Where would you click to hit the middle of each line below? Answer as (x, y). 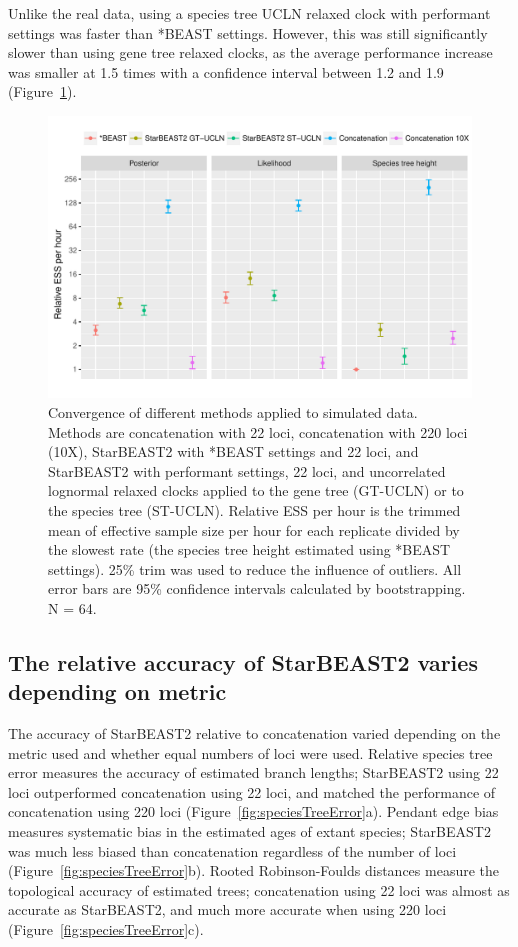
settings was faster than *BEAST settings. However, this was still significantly (248, 32)
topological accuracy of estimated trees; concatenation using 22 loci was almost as (259, 889)
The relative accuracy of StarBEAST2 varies (243, 661)
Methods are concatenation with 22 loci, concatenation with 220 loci (258, 431)
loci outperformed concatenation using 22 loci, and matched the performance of (252, 791)
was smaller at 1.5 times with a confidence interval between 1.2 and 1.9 (226, 71)
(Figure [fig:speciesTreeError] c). (106, 929)
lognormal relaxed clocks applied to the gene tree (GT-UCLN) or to (256, 490)
